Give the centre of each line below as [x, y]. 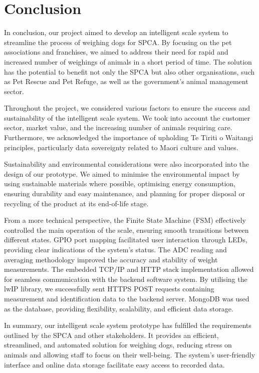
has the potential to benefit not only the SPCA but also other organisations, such [129, 71]
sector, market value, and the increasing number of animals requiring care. [118, 127]
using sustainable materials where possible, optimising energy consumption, [120, 183]
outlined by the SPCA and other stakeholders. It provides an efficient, [111, 335]
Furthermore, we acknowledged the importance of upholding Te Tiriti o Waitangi [129, 137]
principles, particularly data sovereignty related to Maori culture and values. [121, 147]
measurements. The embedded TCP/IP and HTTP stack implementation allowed [129, 269]
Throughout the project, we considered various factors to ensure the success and [127, 108]
